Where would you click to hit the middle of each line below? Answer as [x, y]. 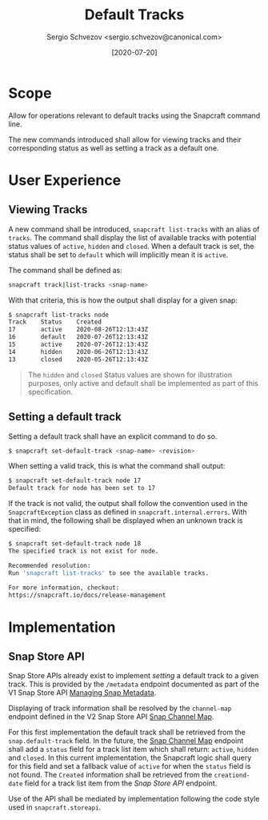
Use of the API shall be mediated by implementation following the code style [134, 799]
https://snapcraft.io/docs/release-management [87, 595]
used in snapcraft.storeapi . [55, 807]
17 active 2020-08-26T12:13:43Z [78, 330]
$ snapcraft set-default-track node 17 [75, 481]
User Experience [65, 180]
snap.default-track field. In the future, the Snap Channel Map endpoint [126, 741]
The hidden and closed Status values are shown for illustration [130, 375]
